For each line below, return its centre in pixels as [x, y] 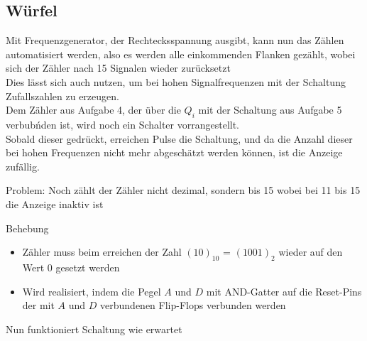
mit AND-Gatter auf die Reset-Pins [284, 291]
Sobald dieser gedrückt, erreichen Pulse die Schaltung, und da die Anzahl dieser [179, 138]
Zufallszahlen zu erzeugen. [62, 96]
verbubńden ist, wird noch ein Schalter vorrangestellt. [122, 124]
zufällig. [23, 166]
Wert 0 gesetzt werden [71, 267]
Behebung [27, 228]
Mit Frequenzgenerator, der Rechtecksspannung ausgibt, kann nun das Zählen [175, 40]
